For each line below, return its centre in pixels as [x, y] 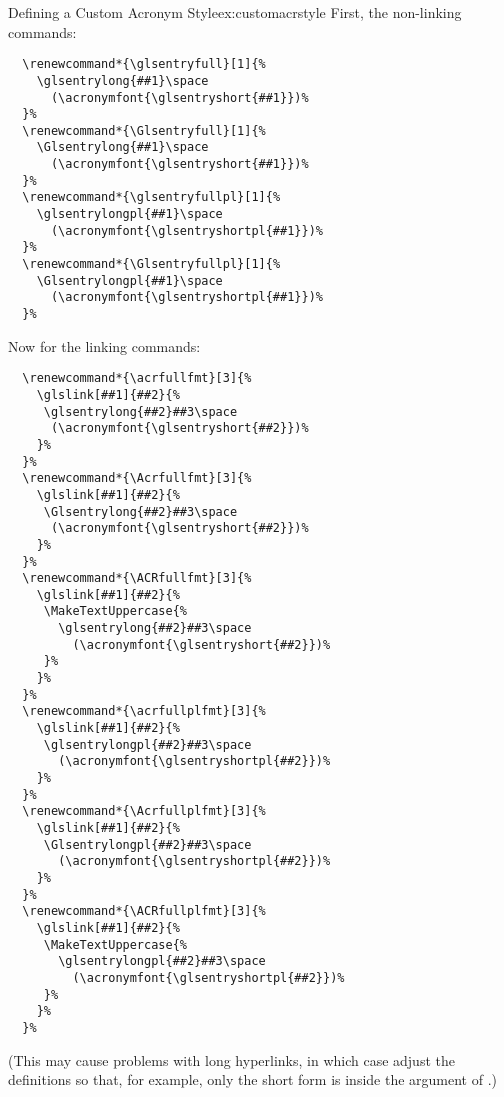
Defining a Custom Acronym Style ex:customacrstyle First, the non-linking [235, 12]
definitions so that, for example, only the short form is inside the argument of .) [253, 1079]
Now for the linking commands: [104, 345]
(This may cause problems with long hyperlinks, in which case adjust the [231, 1059]
